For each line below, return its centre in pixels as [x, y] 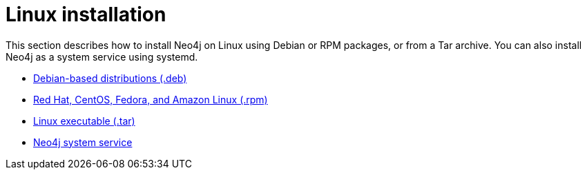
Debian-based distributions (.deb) [110, 78]
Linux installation [86, 14]
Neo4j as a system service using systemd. [102, 56]
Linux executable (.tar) [84, 121]
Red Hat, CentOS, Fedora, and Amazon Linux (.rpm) [151, 99]
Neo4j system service [83, 142]
